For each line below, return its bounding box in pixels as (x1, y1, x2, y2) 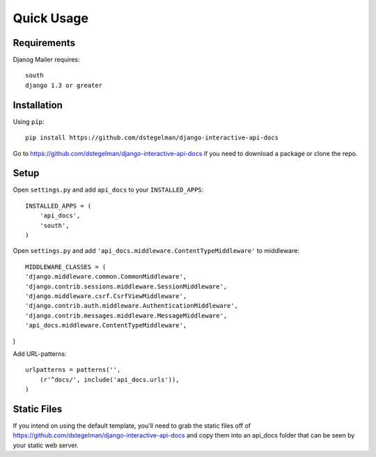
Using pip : (13, 117, 45, 125)
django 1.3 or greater (25, 81, 103, 89)
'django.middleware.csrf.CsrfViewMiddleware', (25, 292, 187, 300)
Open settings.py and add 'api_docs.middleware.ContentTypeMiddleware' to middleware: (13, 247, 299, 255)
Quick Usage (13, 10, 88, 26)
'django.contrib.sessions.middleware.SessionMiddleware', (25, 282, 228, 291)
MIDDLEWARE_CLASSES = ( (25, 263, 107, 271)
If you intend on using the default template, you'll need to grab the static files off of (13, 421, 251, 430)
